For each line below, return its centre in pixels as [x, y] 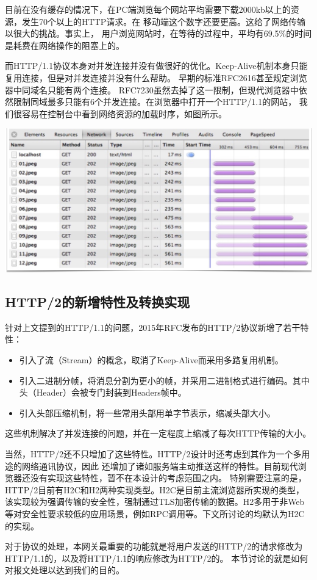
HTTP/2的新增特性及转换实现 [98, 302]
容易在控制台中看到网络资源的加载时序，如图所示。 [124, 113]
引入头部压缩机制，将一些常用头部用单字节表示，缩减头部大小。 [147, 412]
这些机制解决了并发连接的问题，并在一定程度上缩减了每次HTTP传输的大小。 [158, 433]
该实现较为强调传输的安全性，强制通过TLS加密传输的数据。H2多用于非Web [155, 502]
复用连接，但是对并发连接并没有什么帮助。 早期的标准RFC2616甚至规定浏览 [156, 77]
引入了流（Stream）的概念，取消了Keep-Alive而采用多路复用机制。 [151, 360]
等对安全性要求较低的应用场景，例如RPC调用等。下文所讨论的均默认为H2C [155, 514]
